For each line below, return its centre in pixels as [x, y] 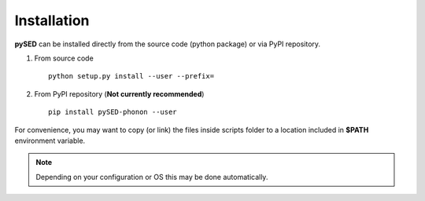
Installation [52, 20]
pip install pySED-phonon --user [113, 112]
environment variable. [50, 141]
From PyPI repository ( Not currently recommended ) [119, 93]
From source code [64, 58]
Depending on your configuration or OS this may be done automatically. [152, 177]
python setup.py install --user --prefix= [131, 76]
